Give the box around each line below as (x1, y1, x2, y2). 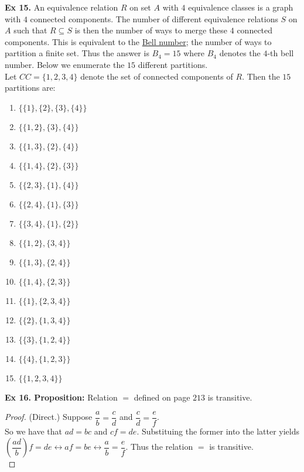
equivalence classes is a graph (188, 1, 293, 13)
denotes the (219, 47, 261, 59)
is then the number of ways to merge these (74, 24, 228, 36)
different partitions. (138, 58, 208, 70)
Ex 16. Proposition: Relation (5, 391, 118, 403)
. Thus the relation (125, 440, 193, 452)
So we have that (5, 425, 62, 437)
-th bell (267, 47, 294, 59)
